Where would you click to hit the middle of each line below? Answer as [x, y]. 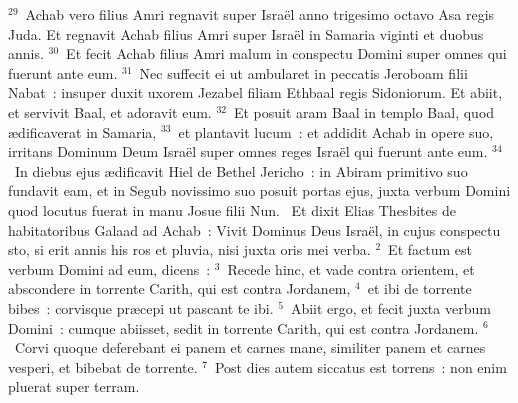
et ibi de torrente [419, 288]
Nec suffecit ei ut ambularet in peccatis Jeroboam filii [303, 72]
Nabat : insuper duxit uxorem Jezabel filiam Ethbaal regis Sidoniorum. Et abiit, [255, 92]
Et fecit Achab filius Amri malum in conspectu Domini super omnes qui [286, 53]
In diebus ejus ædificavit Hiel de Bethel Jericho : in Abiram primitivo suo [241, 170]
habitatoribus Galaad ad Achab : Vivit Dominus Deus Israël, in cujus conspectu [254, 229]
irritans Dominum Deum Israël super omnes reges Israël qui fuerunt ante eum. [248, 151]
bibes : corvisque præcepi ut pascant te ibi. [141, 307]
